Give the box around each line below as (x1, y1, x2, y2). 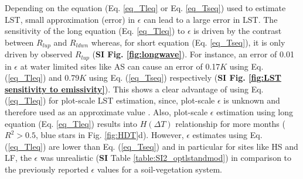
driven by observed (5, 48, 73, 60)
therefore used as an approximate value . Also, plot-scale (5, 106, 208, 118)
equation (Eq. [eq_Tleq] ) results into (5, 117, 137, 129)
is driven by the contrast (193, 25, 282, 37)
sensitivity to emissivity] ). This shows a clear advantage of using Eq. (5, 82, 264, 95)
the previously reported (5, 163, 88, 175)
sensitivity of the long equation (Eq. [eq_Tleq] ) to (5, 25, 185, 37)
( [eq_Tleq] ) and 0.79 (5, 71, 80, 84)
